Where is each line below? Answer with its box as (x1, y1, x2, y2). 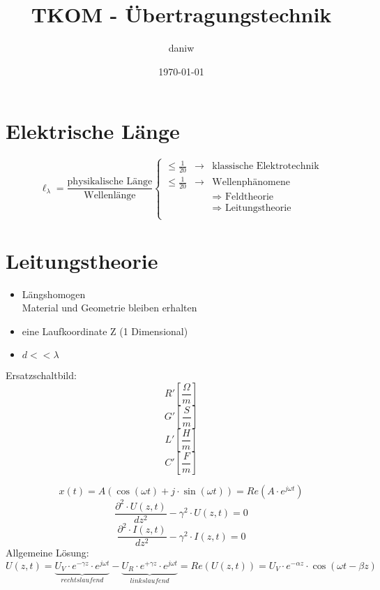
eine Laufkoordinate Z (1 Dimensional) (22, 323, 188, 338)
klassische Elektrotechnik (212, 161, 319, 172)
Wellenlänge (84, 190, 136, 200)
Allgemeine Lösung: (6, 545, 89, 560)
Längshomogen (22, 286, 86, 301)
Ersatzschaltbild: (6, 368, 77, 383)
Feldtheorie (225, 192, 273, 202)
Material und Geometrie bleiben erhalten (22, 300, 197, 315)
